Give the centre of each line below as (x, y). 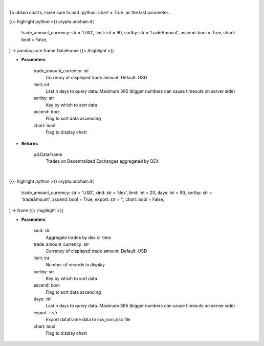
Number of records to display (75, 265)
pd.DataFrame (48, 154)
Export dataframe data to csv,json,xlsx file (88, 320)
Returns (30, 143)
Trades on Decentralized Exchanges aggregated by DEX (102, 161)
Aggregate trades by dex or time (78, 238)
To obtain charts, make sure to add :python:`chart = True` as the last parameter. (89, 13)
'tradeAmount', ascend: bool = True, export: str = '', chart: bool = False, (93, 199)
